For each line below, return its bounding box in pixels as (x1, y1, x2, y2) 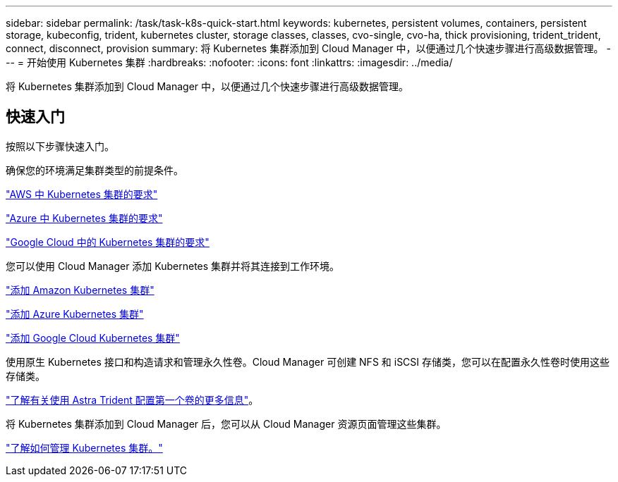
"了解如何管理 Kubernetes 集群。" (6, 441, 163, 454)
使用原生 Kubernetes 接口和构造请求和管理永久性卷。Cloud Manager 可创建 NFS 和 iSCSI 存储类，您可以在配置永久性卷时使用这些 (6, 355, 610, 368)
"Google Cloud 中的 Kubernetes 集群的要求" (6, 235, 210, 248)
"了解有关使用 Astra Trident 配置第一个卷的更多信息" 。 (6, 393, 259, 406)
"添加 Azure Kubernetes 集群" (6, 307, 144, 320)
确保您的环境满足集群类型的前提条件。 (6, 163, 183, 176)
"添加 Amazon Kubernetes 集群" (6, 283, 154, 296)
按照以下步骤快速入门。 (6, 140, 114, 152)
